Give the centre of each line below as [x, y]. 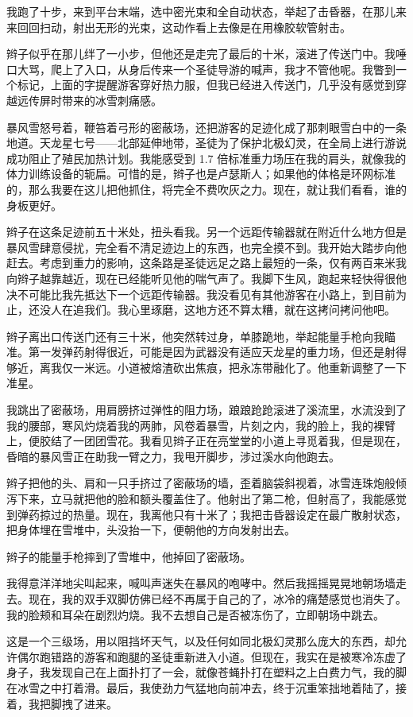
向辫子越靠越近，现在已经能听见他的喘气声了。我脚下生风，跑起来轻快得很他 [206, 278]
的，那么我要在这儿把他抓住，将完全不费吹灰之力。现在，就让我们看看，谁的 [206, 189]
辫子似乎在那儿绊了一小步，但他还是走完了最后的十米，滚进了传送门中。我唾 [206, 54]
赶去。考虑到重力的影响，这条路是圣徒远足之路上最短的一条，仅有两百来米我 [206, 263]
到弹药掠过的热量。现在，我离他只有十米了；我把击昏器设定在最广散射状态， [206, 514]
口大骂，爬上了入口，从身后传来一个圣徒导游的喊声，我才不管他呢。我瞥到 [201, 69]
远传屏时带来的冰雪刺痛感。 [89, 100]
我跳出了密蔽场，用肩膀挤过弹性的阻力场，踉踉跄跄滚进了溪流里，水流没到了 [206, 410]
